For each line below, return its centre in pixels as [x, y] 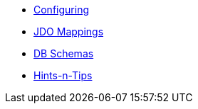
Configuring [61, 10]
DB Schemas [64, 53]
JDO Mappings [69, 31]
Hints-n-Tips [63, 75]
